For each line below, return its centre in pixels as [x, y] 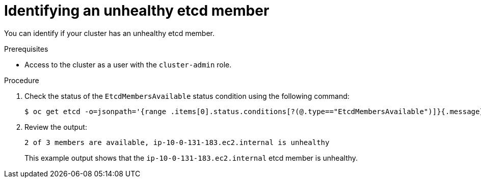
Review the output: [56, 127]
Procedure [22, 80]
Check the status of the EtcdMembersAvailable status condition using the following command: [187, 96]
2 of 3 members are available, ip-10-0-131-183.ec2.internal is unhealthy [177, 142]
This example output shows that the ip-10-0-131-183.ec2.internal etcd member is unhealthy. [191, 158]
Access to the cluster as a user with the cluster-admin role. [128, 64]
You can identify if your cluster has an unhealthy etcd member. [109, 33]
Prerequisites [26, 49]
